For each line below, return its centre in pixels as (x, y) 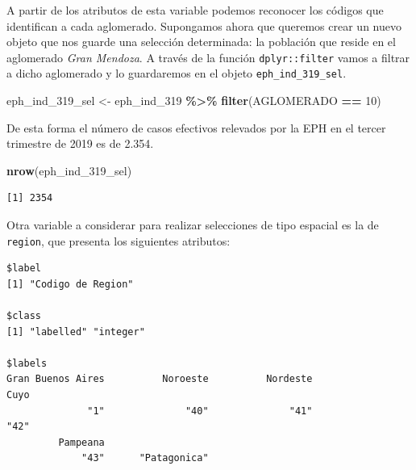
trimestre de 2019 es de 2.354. (80, 143)
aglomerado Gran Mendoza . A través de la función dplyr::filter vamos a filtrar (208, 57)
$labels (27, 363)
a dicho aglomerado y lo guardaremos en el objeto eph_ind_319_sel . (177, 73)
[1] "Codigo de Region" (70, 284)
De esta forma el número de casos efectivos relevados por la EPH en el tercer (196, 127)
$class (24, 316)
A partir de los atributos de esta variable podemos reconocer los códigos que (195, 10)
